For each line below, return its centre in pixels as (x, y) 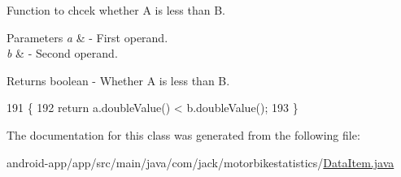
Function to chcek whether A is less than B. (116, 10)
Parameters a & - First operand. (87, 37)
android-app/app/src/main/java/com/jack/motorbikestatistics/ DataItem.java (200, 162)
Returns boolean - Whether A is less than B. (118, 80)
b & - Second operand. (62, 53)
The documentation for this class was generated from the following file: (183, 134)
